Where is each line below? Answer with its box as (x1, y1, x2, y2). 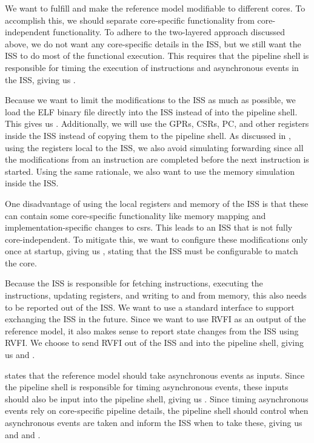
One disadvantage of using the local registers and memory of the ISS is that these (5, 197, 309, 209)
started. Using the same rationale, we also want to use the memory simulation (5, 164, 295, 177)
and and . (5, 428, 41, 441)
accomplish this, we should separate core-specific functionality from (5, 13, 255, 26)
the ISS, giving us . (5, 73, 76, 86)
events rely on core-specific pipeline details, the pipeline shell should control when (5, 404, 309, 417)
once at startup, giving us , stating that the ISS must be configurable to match (5, 245, 298, 257)
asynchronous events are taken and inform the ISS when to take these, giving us (5, 416, 302, 428)
